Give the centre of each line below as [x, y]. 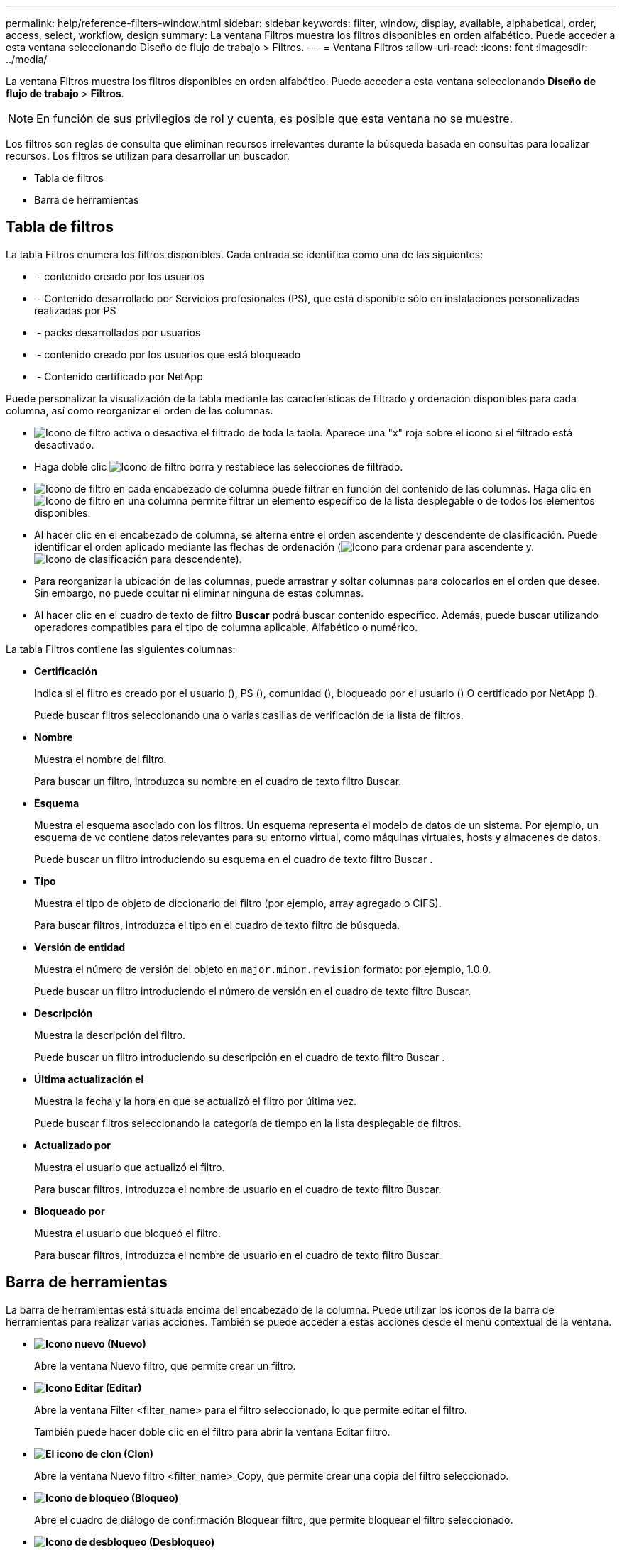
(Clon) [138, 1453]
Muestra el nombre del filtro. [100, 759]
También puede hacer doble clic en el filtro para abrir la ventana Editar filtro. [212, 1431]
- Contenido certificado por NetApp [120, 376]
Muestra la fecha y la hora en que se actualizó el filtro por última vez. [196, 1101]
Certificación [66, 671]
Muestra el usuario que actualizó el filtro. [130, 1167]
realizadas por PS [75, 310]
